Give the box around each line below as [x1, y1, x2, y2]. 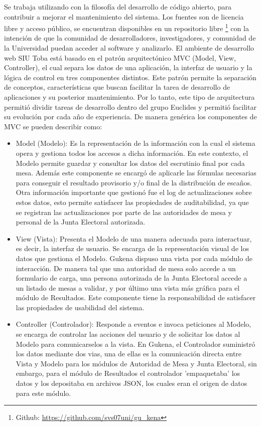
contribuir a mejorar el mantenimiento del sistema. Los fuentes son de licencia [4, 11, 244, 22]
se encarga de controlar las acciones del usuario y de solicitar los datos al [16, 329, 240, 339]
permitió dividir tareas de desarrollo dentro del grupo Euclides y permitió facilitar [4, 101, 256, 112]
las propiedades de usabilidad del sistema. [16, 302, 145, 312]
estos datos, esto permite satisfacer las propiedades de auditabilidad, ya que [16, 196, 249, 207]
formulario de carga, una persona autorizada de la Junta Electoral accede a [16, 273, 247, 283]
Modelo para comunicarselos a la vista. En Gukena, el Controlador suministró [16, 338, 255, 349]
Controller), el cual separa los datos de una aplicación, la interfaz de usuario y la [4, 62, 252, 73]
